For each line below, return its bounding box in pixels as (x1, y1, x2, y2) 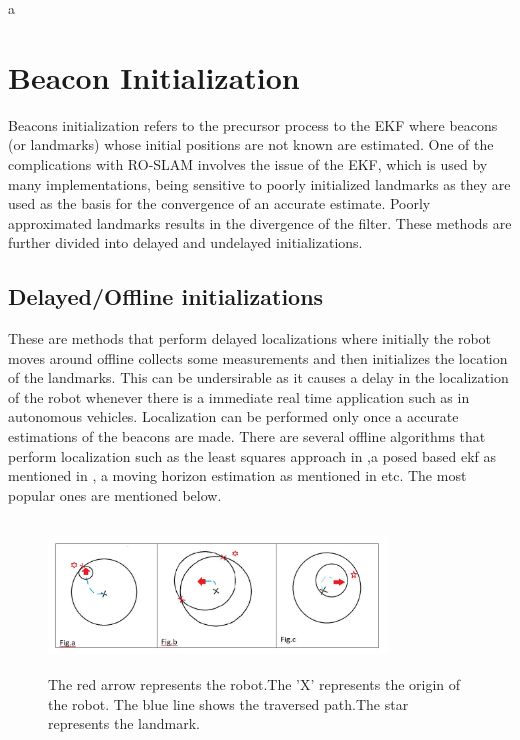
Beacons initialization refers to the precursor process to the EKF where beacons (8, 114, 498, 135)
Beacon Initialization (8, 56, 300, 97)
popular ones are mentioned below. (8, 484, 222, 505)
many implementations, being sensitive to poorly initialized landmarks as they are (8, 173, 511, 194)
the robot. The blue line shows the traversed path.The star (48, 693, 409, 714)
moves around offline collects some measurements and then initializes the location (8, 347, 508, 368)
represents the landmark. (48, 713, 200, 734)
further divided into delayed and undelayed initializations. (8, 232, 363, 253)
